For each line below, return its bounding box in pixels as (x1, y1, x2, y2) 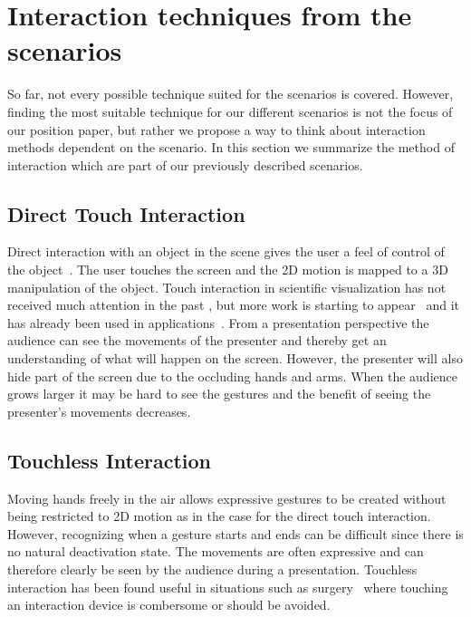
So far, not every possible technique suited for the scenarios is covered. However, (7, 84, 454, 103)
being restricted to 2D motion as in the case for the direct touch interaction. (7, 506, 431, 525)
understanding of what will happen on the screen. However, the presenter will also (7, 349, 463, 368)
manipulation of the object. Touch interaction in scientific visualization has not (7, 277, 447, 296)
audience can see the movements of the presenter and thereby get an (7, 331, 387, 350)
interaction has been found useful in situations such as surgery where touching (7, 577, 448, 596)
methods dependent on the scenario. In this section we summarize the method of (7, 138, 455, 157)
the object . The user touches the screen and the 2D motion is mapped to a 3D (7, 260, 448, 279)
